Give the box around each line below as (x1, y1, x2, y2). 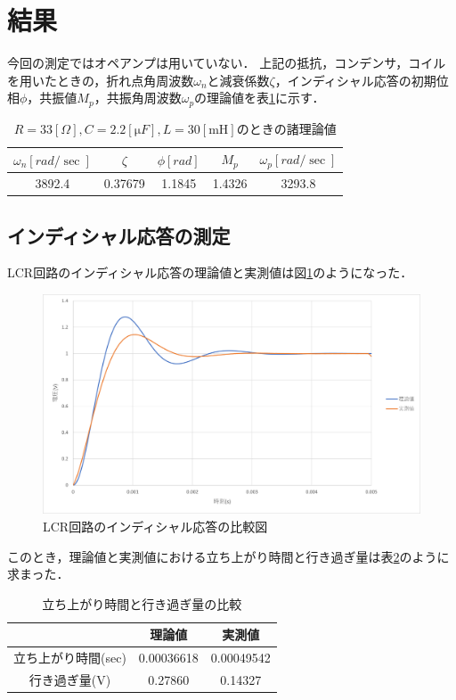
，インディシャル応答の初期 (274, 70, 436, 89)
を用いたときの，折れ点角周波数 (7, 70, 194, 89)
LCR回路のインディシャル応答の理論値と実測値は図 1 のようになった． (7, 263, 413, 282)
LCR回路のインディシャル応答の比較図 (43, 516, 268, 535)
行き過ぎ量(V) (28, 670, 111, 688)
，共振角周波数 (94, 88, 182, 107)
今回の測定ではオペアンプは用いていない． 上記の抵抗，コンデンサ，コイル (7, 54, 446, 72)
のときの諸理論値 (236, 119, 337, 137)
